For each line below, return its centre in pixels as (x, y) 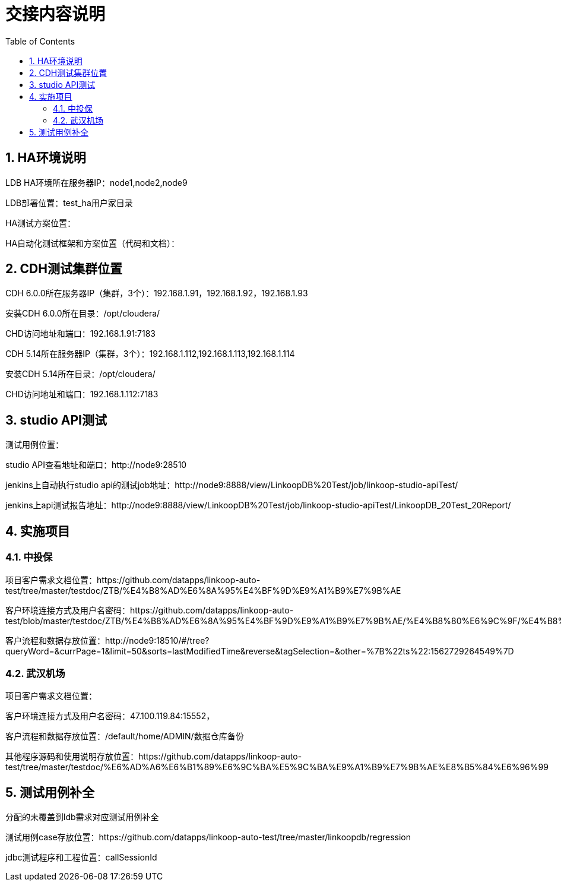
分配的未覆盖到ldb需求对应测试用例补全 (82, 817)
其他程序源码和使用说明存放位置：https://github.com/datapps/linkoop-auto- (154, 757)
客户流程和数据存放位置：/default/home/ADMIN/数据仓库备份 (125, 736)
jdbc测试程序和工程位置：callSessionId (81, 857)
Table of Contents (40, 41)
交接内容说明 (56, 14)
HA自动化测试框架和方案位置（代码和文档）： (93, 243)
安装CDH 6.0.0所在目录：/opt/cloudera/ (83, 314)
